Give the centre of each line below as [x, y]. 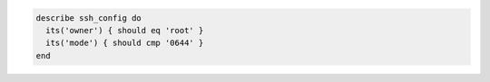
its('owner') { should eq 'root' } [125, 30]
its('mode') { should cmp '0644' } [125, 43]
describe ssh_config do [89, 18]
